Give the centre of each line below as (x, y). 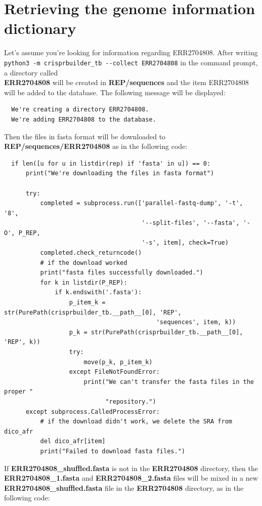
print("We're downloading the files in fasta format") (120, 173)
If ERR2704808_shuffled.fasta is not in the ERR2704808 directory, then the (131, 468)
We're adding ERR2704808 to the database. (84, 119)
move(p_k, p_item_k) (118, 362)
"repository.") (131, 401)
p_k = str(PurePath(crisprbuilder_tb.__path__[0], (156, 332)
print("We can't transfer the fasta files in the (169, 382)
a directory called (31, 72)
